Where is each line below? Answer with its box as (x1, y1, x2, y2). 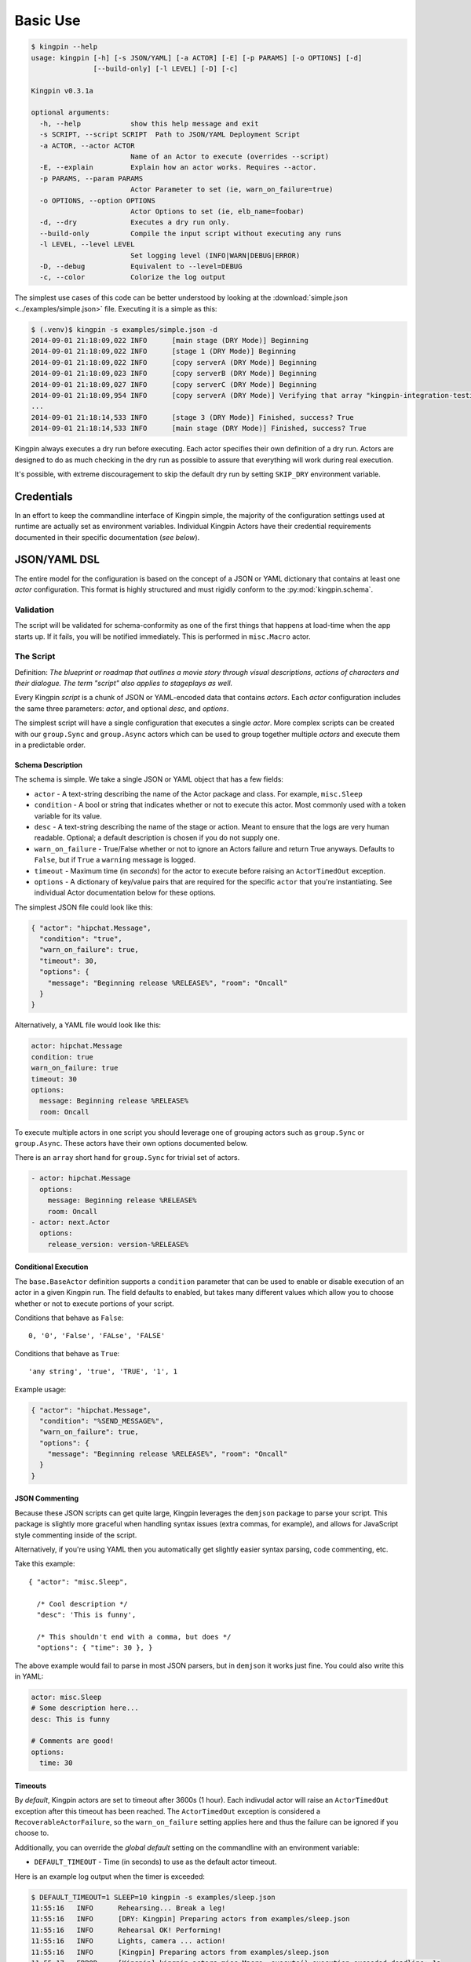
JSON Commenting (14, 1493, 79, 1503)
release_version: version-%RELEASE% (47, 1240, 188, 1249)
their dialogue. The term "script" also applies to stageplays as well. (14, 679, 233, 688)
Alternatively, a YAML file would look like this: (14, 1020, 161, 1030)
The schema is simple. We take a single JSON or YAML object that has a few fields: (14, 775, 284, 784)
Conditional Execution (14, 1262, 89, 1271)
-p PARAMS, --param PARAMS (39, 173, 144, 183)
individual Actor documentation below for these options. (34, 888, 216, 898)
